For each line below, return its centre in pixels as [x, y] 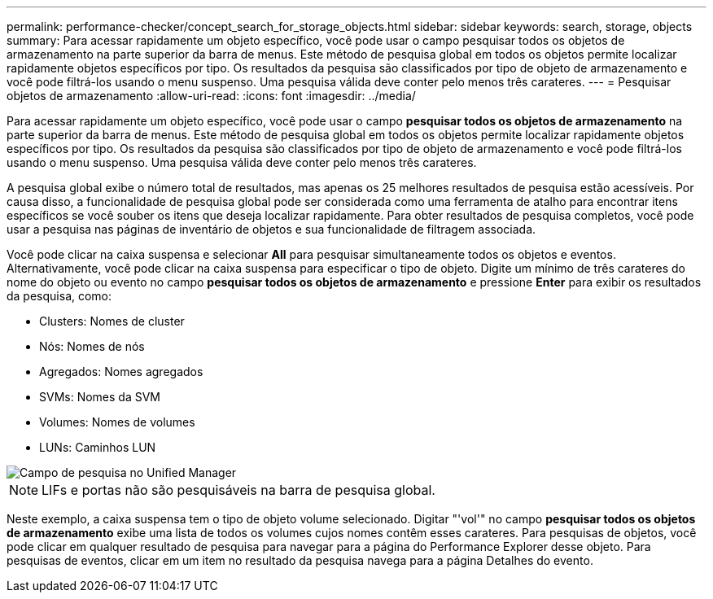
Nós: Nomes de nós [92, 346]
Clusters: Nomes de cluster [112, 321]
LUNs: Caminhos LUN [98, 447]
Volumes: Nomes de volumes [117, 422]
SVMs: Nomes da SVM [100, 397]
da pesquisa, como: [59, 296]
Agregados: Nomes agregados [121, 372]
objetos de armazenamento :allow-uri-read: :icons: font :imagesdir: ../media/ [211, 96]
